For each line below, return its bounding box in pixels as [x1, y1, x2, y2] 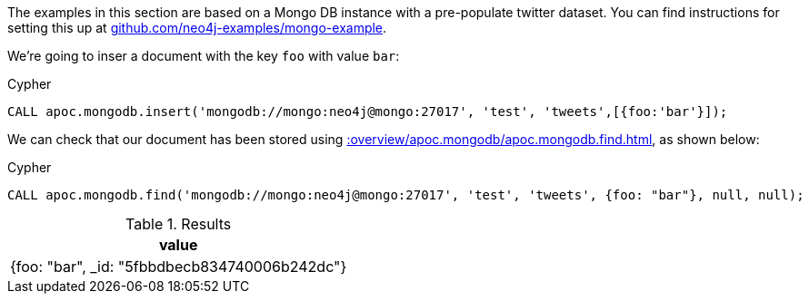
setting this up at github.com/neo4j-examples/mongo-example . [7, 20, 387, 35]
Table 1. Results [125, 215, 232, 233]
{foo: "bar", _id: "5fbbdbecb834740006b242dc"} [10, 257, 347, 276]
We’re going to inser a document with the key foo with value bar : [7, 48, 400, 63]
